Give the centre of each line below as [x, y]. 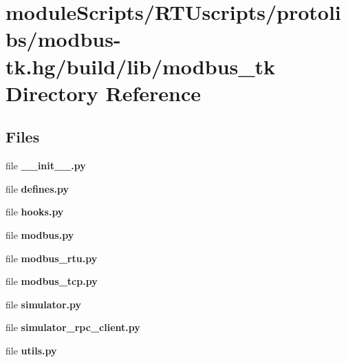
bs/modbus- [63, 39]
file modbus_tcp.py [52, 281]
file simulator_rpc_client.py [73, 327]
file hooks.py [35, 212]
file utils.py [31, 350]
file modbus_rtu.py [52, 258]
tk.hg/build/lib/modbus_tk [141, 66]
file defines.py [37, 188]
